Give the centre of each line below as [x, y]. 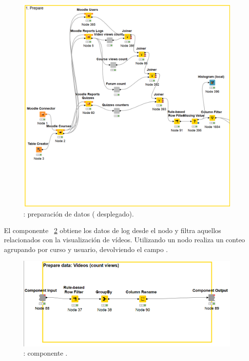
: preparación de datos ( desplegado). [79, 213]
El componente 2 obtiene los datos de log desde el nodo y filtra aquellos [113, 230]
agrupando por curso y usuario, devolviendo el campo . [86, 249]
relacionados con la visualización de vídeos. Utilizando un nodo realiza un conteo [124, 240]
